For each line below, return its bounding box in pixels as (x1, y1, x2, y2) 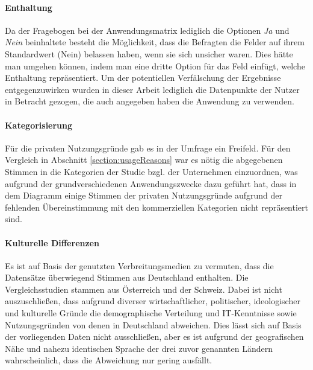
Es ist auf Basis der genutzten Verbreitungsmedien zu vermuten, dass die (5, 259, 274, 272)
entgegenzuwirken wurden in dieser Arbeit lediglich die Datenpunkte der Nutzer (5, 83, 300, 95)
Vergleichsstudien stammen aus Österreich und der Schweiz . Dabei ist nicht (5, 282, 282, 295)
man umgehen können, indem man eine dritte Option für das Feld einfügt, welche (5, 59, 305, 72)
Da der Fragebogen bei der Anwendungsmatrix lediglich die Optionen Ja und (5, 24, 290, 36)
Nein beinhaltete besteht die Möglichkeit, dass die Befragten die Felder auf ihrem (5, 36, 305, 48)
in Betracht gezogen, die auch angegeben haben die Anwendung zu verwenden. (5, 95, 294, 107)
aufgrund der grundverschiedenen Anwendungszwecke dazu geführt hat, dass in (5, 177, 297, 190)
